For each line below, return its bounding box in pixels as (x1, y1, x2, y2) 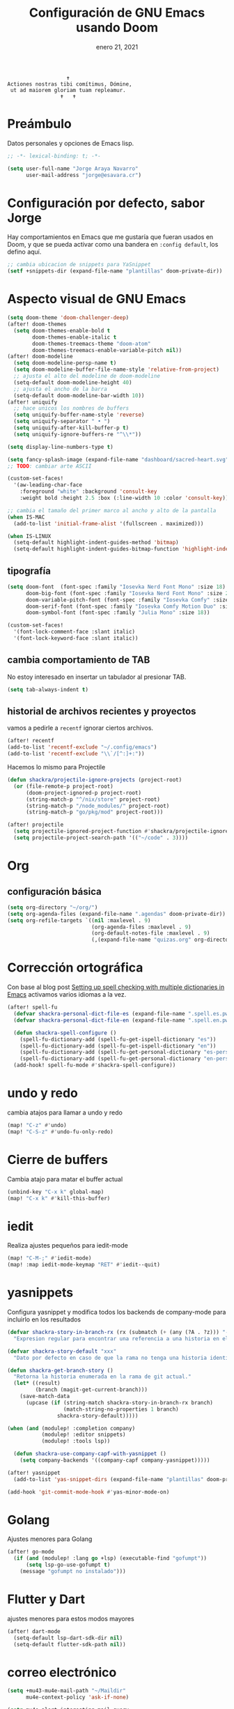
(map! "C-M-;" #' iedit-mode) (7, 1255, 92, 1262)
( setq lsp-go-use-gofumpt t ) (25, 1561, 111, 1569)
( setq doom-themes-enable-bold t (13, 327, 111, 334)
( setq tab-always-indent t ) (7, 686, 89, 693)
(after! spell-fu (7, 1004, 58, 1011)
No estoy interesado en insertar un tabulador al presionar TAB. (7, 673, 187, 681)
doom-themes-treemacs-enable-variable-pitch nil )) (32, 346, 182, 353)
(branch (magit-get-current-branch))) (35, 1386, 148, 1393)
